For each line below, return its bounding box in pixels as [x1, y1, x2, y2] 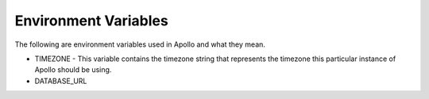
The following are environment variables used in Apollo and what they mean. [14, 40, 266, 49]
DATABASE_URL [34, 76, 87, 86]
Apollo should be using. [34, 65, 112, 74]
